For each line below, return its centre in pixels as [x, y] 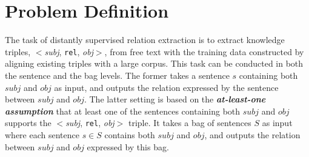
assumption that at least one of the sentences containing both [123, 111]
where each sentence [42, 135]
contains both [130, 135]
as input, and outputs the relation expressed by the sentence [166, 87]
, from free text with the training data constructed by [204, 51]
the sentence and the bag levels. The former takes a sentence [117, 75]
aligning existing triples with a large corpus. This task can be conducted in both [154, 63]
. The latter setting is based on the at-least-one [175, 99]
